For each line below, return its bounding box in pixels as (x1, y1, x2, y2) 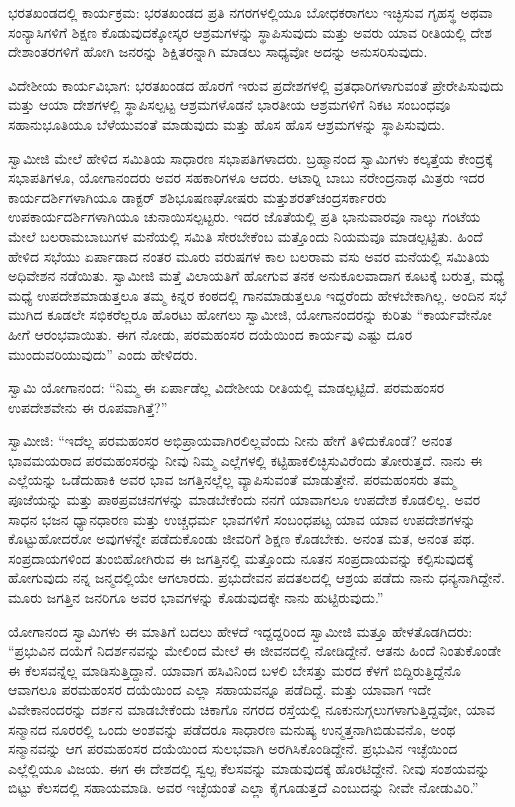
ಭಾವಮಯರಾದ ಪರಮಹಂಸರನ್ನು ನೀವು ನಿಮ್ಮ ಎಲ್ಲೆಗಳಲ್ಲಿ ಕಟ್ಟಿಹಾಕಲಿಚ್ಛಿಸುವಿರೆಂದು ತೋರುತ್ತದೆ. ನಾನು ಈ (8, 449, 483, 470)
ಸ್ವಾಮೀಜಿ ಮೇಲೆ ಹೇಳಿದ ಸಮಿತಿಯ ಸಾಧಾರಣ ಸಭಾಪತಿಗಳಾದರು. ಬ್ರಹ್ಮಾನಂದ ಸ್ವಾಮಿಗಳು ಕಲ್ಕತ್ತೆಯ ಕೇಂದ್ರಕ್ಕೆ (8, 147, 493, 168)
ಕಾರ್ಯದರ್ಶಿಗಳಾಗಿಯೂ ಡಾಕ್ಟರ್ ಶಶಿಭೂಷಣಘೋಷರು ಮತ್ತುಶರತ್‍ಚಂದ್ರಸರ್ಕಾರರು (8, 186, 387, 207)
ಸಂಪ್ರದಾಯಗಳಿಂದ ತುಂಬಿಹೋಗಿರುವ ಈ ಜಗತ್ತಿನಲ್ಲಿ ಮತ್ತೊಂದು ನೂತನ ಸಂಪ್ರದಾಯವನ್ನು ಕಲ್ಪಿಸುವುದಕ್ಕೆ (8, 547, 474, 568)
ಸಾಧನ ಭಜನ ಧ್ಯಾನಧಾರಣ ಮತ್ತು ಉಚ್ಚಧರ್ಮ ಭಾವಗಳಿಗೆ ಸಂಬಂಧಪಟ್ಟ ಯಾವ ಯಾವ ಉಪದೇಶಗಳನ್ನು (8, 508, 476, 529)
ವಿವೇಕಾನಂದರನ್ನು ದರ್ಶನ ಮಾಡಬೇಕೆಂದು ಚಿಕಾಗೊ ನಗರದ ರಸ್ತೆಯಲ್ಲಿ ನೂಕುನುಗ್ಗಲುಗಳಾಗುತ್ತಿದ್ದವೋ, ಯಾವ (8, 699, 495, 719)
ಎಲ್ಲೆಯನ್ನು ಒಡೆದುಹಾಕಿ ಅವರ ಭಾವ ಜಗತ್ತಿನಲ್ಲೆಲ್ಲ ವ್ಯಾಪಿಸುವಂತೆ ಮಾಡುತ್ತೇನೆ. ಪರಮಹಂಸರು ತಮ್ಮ (8, 469, 456, 490)
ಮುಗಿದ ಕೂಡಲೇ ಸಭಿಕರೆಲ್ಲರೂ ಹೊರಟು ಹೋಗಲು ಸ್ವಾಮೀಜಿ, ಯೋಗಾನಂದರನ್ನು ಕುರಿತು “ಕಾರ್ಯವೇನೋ (8, 304, 492, 325)
